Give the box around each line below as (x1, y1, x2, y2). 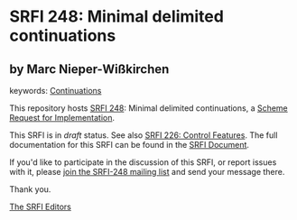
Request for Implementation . (9, 113, 116, 123)
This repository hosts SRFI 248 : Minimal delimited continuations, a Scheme (9, 103, 289, 114)
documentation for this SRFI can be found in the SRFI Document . (9, 140, 250, 150)
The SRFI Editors (9, 201, 72, 212)
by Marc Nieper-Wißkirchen (9, 61, 170, 77)
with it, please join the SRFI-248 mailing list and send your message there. (9, 167, 285, 177)
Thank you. (9, 184, 51, 195)
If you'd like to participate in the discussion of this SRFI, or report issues (9, 157, 277, 168)
